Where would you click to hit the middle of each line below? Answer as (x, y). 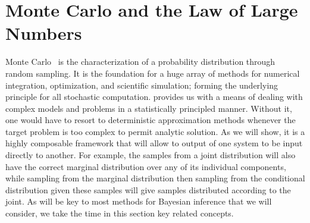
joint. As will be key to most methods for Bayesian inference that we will (139, 201)
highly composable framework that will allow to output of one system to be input (154, 143)
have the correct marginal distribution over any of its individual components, (146, 166)
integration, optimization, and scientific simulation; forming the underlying (142, 85)
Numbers (44, 33)
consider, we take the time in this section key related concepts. (120, 213)
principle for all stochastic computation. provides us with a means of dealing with (154, 97)
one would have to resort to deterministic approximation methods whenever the (151, 120)
